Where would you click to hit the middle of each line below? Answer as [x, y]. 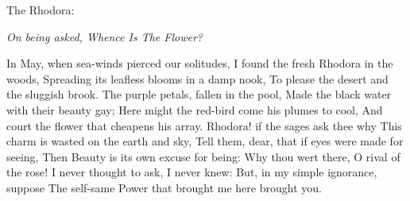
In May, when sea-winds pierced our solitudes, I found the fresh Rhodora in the [200, 63]
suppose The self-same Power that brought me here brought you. [164, 187]
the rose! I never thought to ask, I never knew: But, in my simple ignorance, [192, 172]
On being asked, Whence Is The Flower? [104, 36]
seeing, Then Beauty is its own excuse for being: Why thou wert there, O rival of [203, 156]
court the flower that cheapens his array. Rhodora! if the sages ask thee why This [204, 125]
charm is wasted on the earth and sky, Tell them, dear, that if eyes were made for [205, 141]
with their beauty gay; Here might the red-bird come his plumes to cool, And [195, 109]
